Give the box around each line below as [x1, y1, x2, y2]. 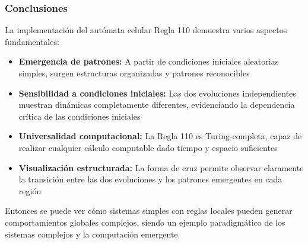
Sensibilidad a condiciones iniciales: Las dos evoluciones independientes [18, 86, 296, 99]
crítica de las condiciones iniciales [18, 110, 141, 122]
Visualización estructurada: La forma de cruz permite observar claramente [18, 161, 304, 174]
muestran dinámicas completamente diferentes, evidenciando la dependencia [18, 98, 295, 111]
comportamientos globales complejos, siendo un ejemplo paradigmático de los [5, 216, 285, 228]
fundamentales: [5, 35, 59, 47]
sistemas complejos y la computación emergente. [5, 227, 180, 240]
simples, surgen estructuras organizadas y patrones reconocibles [18, 67, 250, 79]
